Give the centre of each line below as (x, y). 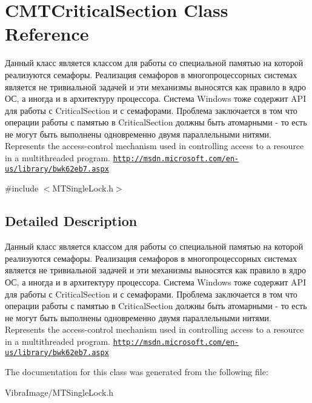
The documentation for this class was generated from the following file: (137, 372)
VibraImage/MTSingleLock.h (59, 392)
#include (22, 188)
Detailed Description (71, 221)
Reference (47, 34)
